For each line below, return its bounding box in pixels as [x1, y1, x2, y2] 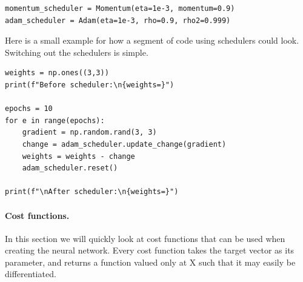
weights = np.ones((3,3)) [5, 69, 109, 78]
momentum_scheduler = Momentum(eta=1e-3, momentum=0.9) [5, 4, 235, 13]
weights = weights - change [22, 152, 135, 161]
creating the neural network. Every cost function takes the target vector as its [5, 244, 295, 257]
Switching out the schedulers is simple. [5, 45, 148, 58]
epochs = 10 [5, 104, 53, 113]
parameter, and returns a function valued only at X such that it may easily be [5, 255, 296, 268]
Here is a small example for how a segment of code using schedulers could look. [5, 34, 299, 47]
